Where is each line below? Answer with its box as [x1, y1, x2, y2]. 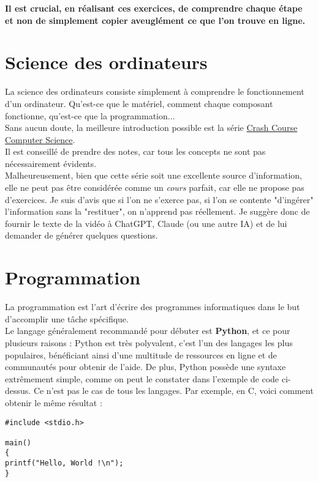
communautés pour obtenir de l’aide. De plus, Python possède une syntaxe [5, 360, 286, 373]
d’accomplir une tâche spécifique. [5, 312, 129, 325]
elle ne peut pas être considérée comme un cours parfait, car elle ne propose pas [5, 181, 305, 194]
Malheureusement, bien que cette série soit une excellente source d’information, [5, 169, 302, 182]
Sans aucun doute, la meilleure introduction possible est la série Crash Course [5, 121, 298, 134]
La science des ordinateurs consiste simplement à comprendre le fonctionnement [5, 85, 305, 98]
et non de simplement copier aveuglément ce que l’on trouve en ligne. [5, 13, 305, 26]
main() [5, 438, 31, 447]
